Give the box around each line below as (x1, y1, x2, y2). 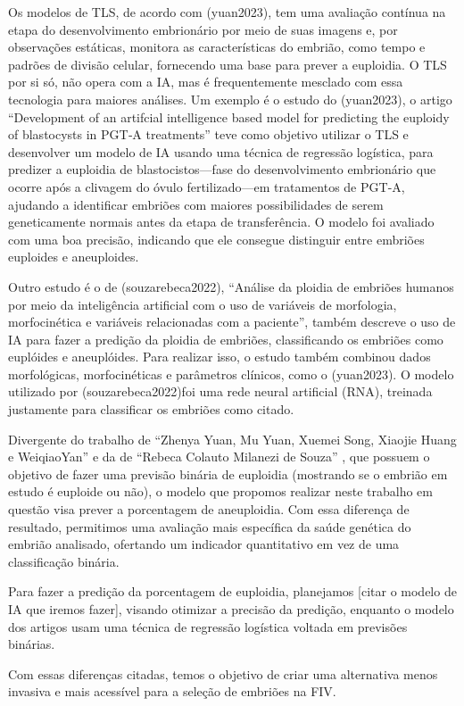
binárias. (8, 635, 55, 653)
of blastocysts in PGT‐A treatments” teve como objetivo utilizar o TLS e (8, 125, 409, 144)
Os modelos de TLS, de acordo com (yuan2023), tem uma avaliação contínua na (8, 3, 446, 21)
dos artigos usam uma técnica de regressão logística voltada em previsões (8, 617, 408, 635)
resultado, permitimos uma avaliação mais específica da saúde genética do (8, 517, 411, 536)
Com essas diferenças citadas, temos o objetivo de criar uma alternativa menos (8, 664, 438, 683)
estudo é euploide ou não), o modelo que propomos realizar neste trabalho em (8, 482, 433, 501)
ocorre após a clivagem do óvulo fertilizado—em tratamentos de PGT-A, (8, 177, 405, 195)
